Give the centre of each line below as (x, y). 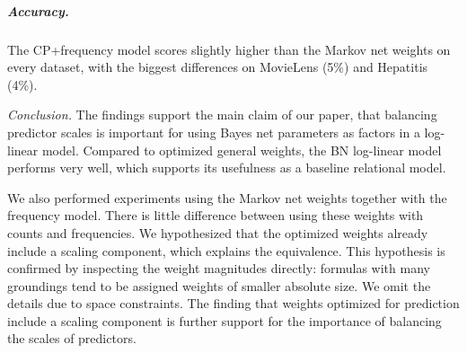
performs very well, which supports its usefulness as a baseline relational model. (227, 168)
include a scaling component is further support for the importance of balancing (225, 320)
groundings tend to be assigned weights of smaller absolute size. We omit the (219, 285)
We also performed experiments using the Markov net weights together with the (227, 197)
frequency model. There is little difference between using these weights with (216, 215)
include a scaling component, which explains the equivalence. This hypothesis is (226, 250)
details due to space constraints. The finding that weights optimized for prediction (233, 303)
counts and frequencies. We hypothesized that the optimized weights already (218, 232)
